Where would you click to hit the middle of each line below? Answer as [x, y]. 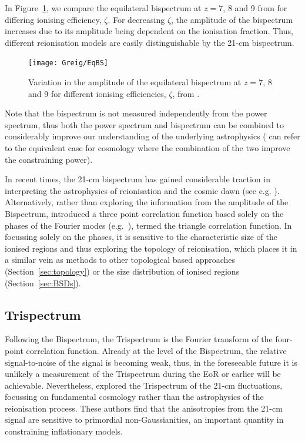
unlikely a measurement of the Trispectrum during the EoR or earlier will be [143, 374]
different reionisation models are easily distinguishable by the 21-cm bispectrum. [150, 42]
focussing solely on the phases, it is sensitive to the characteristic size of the [141, 237]
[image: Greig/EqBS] [68, 63]
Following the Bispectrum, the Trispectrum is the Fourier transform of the [139, 339]
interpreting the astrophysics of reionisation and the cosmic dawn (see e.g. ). [142, 190]
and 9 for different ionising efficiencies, [97, 93]
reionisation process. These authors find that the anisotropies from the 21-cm [144, 408]
